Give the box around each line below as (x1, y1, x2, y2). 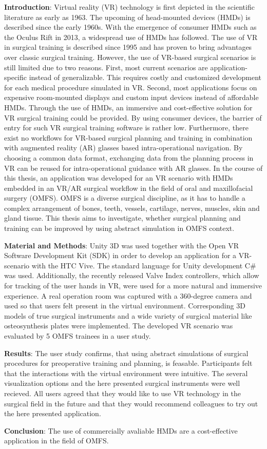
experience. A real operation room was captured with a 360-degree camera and (4, 290, 252, 301)
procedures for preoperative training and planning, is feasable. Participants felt (4, 358, 253, 368)
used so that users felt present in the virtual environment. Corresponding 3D (4, 300, 245, 311)
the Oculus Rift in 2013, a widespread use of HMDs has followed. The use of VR (4, 31, 258, 42)
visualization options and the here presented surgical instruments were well (4, 378, 240, 388)
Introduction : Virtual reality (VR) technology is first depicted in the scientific (4, 2, 255, 12)
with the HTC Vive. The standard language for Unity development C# (31, 260, 256, 270)
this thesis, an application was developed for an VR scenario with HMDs (4, 172, 233, 183)
